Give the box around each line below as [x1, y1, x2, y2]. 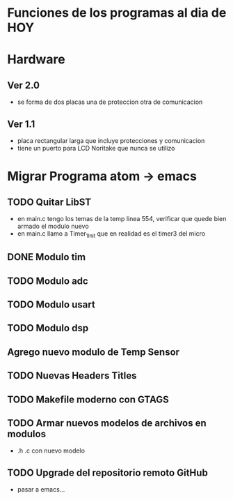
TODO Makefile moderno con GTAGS [7, 393, 169, 405]
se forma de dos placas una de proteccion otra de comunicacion [17, 98, 203, 106]
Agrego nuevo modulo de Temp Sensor [7, 346, 179, 358]
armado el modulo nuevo [17, 222, 89, 230]
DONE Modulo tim [7, 251, 86, 263]
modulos [7, 427, 47, 440]
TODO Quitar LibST [7, 196, 92, 208]
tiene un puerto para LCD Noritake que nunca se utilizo [17, 144, 175, 152]
